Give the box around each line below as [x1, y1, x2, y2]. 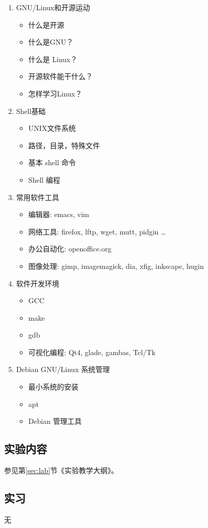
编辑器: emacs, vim [28, 209, 89, 220]
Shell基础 [16, 105, 46, 116]
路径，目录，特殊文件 [28, 140, 100, 150]
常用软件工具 [16, 191, 59, 202]
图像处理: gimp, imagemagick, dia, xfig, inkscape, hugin [28, 260, 204, 271]
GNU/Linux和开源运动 [16, 2, 90, 12]
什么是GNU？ [28, 36, 74, 47]
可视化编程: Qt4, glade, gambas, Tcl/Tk [28, 346, 156, 357]
